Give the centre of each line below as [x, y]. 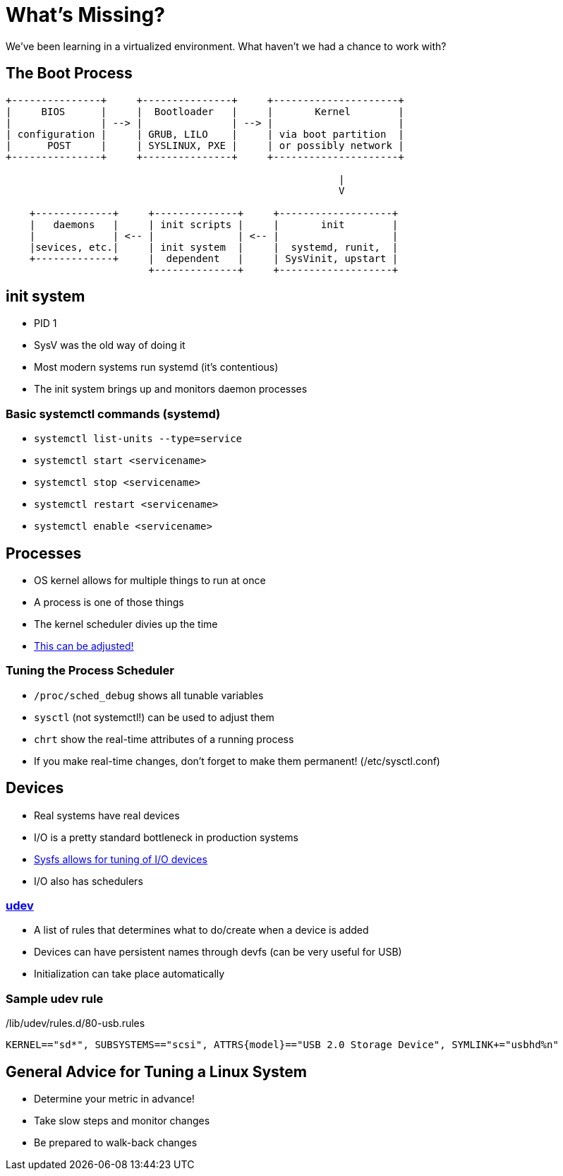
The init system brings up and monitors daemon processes [171, 389]
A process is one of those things [109, 602]
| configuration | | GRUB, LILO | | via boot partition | [205, 134]
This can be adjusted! [84, 646]
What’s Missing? [85, 15]
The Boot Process [69, 73]
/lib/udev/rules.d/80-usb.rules [75, 1023]
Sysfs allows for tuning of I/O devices [121, 859]
